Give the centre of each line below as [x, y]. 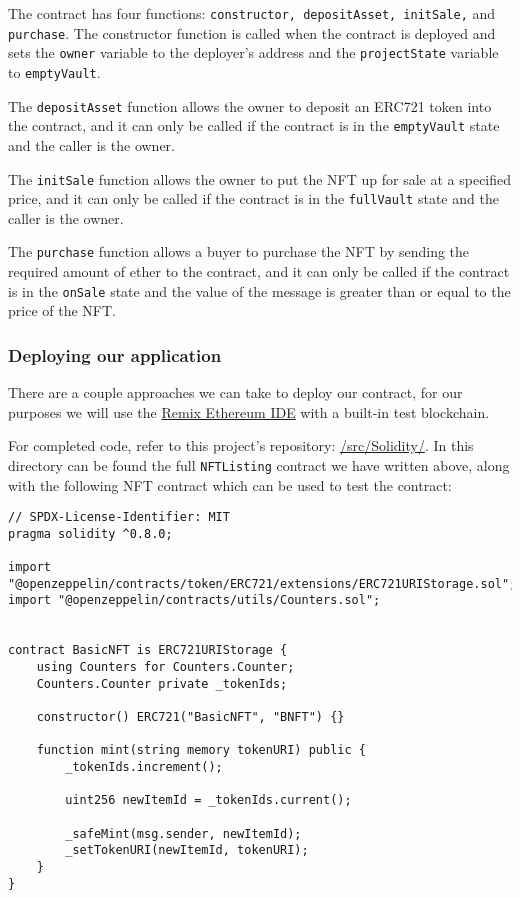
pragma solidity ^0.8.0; [90, 533]
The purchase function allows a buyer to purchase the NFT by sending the [239, 251]
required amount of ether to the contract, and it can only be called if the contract [259, 271]
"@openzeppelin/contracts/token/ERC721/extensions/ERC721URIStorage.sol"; [262, 583]
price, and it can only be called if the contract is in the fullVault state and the [253, 198]
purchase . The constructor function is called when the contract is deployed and [252, 32]
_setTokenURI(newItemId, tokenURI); [187, 850]
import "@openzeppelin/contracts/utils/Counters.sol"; [194, 600]
